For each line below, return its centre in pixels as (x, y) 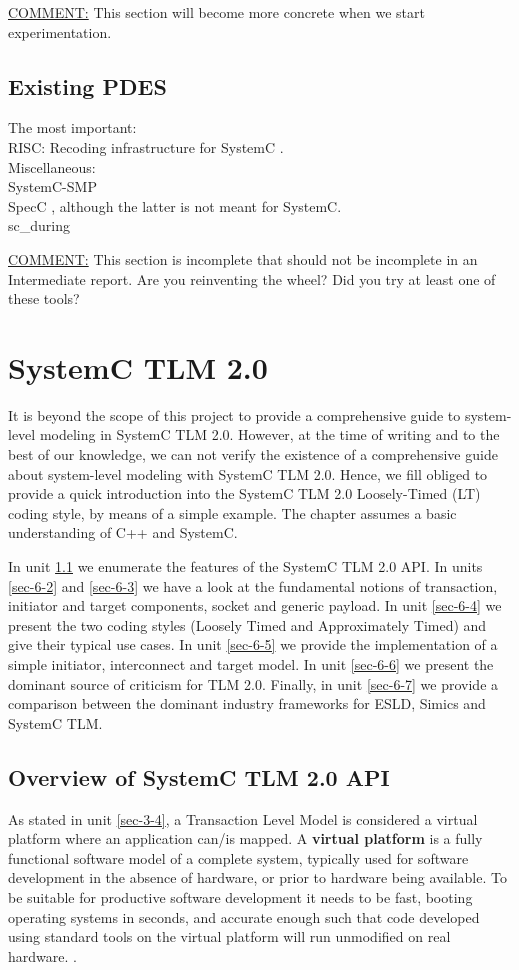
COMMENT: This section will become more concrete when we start (216, 12)
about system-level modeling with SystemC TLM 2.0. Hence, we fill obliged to (248, 473)
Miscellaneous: (52, 166)
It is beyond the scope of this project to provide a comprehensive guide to (234, 414)
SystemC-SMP (52, 186)
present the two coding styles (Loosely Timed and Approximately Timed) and (247, 624)
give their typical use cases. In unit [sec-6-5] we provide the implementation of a (253, 644)
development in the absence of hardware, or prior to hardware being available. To (257, 877)
